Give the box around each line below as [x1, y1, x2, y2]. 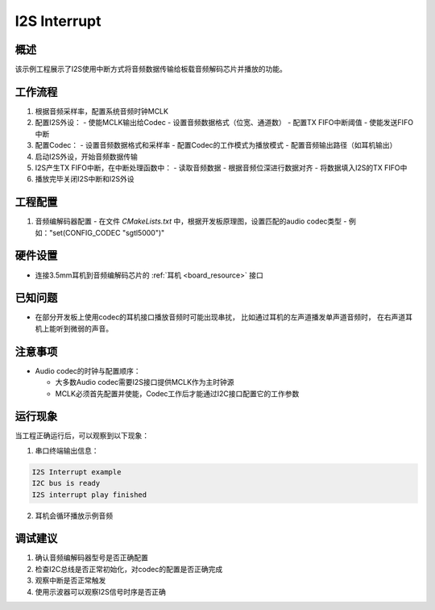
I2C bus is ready [31, 478, 101, 488]
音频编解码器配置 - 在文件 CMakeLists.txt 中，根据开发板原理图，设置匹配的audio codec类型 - [35, 216, 347, 226]
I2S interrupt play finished [31, 490, 147, 499]
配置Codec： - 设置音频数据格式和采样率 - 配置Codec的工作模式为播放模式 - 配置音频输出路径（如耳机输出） [35, 140, 397, 150]
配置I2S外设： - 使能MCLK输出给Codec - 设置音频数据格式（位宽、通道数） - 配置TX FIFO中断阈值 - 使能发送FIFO [35, 118, 414, 127]
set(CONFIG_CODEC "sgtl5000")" [52, 228, 165, 237]
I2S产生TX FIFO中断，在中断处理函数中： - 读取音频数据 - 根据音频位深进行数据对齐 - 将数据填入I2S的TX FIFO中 [35, 162, 408, 173]
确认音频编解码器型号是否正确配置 [35, 553, 148, 562]
